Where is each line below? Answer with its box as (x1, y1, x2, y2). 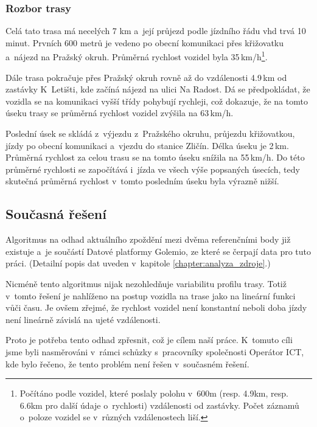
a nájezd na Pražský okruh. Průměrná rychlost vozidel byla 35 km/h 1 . (5, 49, 268, 63)
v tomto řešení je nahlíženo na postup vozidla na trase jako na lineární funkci (5, 289, 296, 302)
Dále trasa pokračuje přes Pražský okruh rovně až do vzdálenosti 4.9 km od (5, 71, 287, 83)
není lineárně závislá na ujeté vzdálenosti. (5, 313, 161, 325)
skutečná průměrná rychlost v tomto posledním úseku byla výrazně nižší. (5, 175, 279, 187)
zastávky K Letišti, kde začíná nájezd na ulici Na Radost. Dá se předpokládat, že (5, 83, 310, 95)
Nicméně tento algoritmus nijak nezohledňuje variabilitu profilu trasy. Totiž (5, 277, 287, 290)
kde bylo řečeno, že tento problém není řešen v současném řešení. (5, 357, 249, 370)
